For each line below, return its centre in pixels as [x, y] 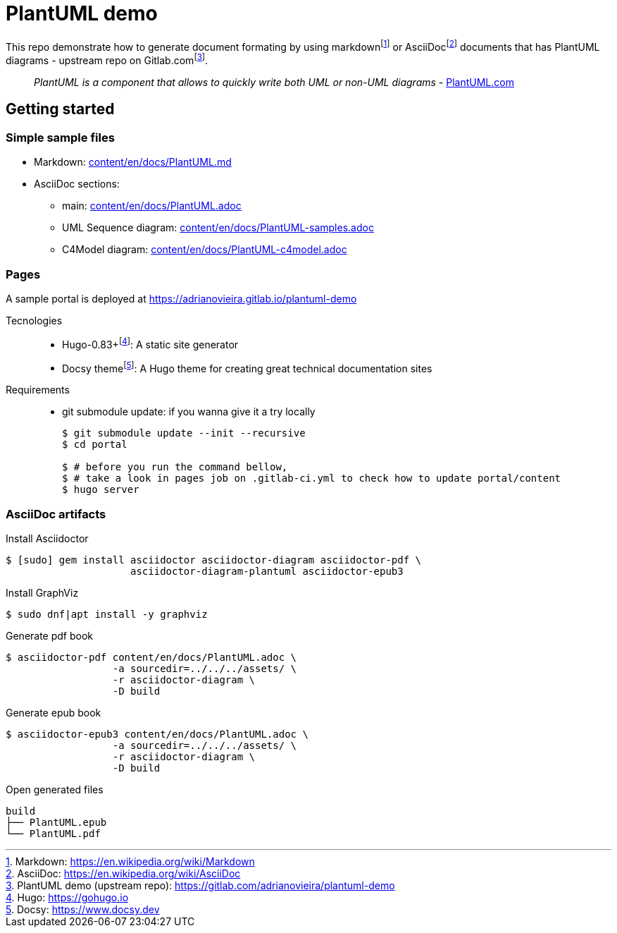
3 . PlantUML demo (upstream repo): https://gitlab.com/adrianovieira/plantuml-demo [200, 886]
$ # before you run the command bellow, [175, 467]
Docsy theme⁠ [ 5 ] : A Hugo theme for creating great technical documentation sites [247, 367]
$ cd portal [95, 445]
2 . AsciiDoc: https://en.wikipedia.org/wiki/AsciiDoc [123, 874]
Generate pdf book [50, 636]
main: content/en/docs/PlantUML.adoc [152, 206]
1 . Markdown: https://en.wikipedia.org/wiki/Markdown [130, 862]
